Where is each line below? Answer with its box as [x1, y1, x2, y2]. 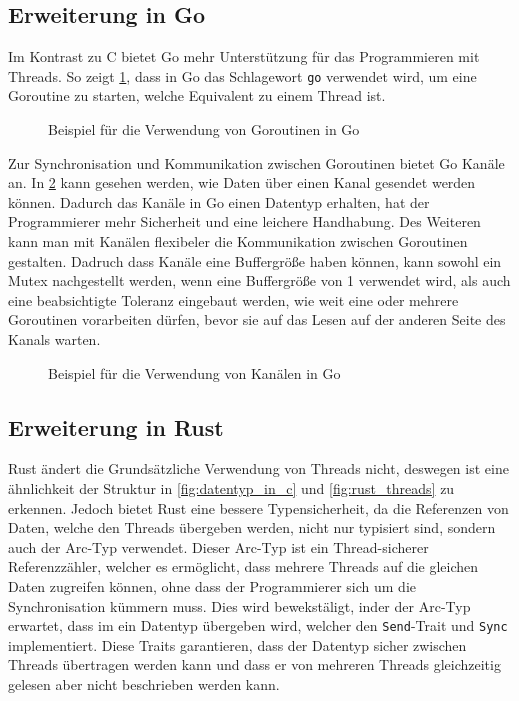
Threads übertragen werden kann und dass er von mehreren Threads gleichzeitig [8, 654, 501, 675]
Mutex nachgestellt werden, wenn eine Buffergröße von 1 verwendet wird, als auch [8, 270, 511, 291]
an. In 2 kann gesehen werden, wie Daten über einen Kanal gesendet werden [8, 172, 476, 193]
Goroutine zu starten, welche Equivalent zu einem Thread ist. [8, 85, 386, 106]
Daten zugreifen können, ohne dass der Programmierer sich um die [8, 575, 417, 596]
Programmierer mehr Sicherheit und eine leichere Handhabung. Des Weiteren [8, 211, 481, 232]
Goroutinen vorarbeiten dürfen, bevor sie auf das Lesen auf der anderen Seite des [8, 309, 506, 330]
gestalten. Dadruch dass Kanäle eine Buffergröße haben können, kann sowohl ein [8, 250, 502, 271]
